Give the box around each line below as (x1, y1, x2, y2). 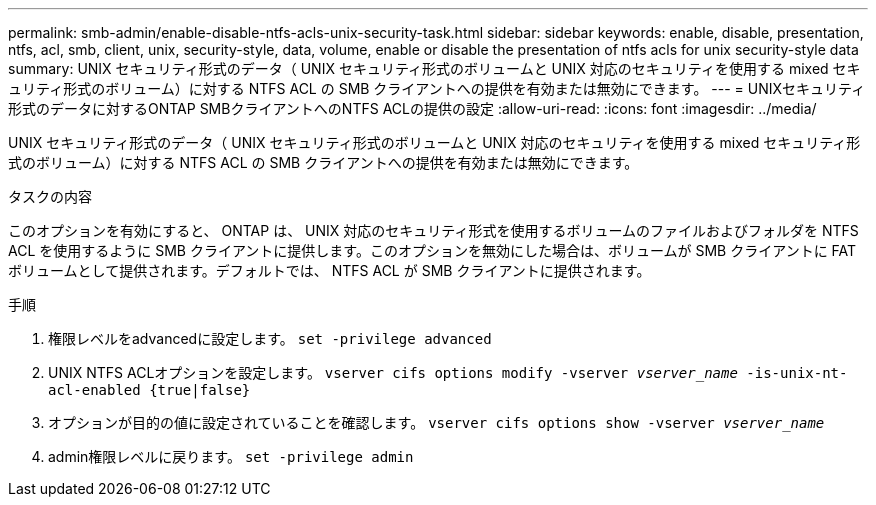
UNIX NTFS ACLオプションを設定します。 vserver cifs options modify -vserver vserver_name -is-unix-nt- (48, 364, 848, 381)
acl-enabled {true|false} (48, 382, 251, 398)
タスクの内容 (8, 188, 92, 205)
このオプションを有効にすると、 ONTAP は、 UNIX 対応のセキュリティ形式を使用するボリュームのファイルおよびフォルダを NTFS (8, 222, 859, 239)
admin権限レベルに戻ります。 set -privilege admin (48, 448, 414, 465)
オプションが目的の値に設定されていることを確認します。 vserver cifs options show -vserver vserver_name (48, 414, 825, 431)
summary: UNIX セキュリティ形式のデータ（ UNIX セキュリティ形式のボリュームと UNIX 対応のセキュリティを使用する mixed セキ (8, 60, 861, 77)
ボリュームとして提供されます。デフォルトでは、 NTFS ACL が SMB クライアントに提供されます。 (8, 262, 651, 279)
